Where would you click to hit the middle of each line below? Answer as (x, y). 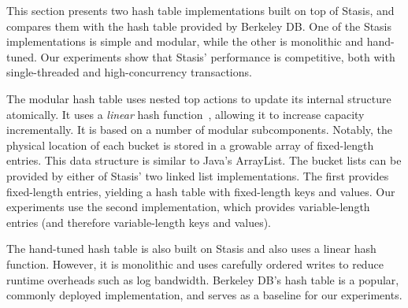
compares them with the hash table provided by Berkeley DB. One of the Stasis (199, 26)
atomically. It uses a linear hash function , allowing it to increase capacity (185, 114)
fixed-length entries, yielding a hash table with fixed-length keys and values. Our (201, 191)
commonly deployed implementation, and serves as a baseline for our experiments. (204, 295)
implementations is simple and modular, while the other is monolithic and (185, 41)
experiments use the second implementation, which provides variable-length (188, 207)
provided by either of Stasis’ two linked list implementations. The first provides (198, 175)
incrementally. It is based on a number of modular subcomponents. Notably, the (200, 130)
